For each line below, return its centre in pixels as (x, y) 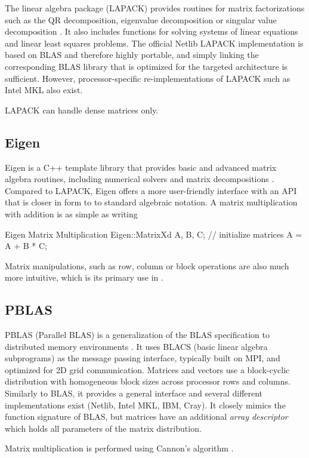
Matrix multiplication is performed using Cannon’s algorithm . (119, 448)
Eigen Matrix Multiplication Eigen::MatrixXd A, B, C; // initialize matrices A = (154, 234)
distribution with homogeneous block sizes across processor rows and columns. (148, 381)
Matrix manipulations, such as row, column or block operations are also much (147, 265)
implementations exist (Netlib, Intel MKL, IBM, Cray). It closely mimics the (145, 405)
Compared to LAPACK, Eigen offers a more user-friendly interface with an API (151, 190)
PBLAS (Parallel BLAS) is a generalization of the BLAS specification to (137, 335)
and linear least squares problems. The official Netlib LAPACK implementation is (154, 43)
